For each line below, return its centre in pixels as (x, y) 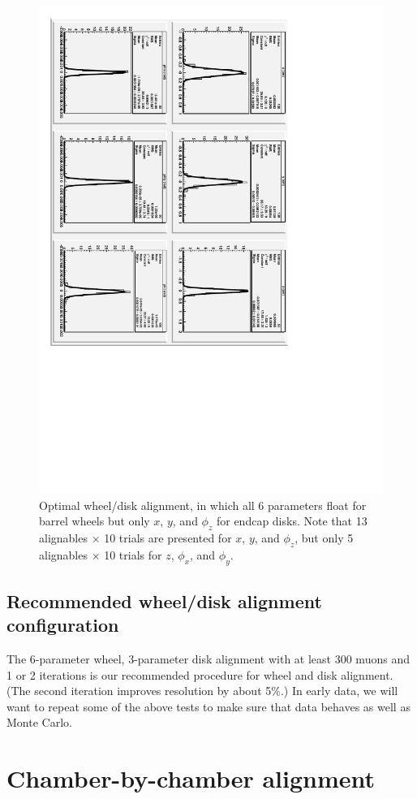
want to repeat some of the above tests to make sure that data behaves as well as (208, 706)
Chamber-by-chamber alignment (191, 778)
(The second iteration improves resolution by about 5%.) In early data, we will (202, 691)
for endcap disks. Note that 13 (292, 521)
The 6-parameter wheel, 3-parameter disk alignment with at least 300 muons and (208, 659)
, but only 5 (324, 537)
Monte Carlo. (39, 722)
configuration (63, 625)
